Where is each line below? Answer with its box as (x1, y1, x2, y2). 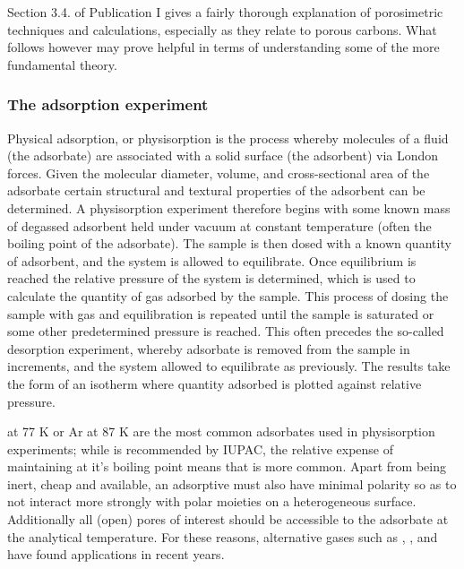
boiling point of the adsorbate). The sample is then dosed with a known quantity (7, 234, 451, 253)
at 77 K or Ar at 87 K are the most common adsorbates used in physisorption (7, 422, 435, 441)
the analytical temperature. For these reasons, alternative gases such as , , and (7, 527, 438, 546)
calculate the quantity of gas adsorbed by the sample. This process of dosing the (7, 286, 449, 305)
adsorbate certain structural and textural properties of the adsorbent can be (7, 181, 425, 200)
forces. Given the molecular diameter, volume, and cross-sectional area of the (7, 163, 430, 182)
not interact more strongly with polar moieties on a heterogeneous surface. (7, 492, 417, 511)
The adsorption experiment (7, 93, 209, 116)
